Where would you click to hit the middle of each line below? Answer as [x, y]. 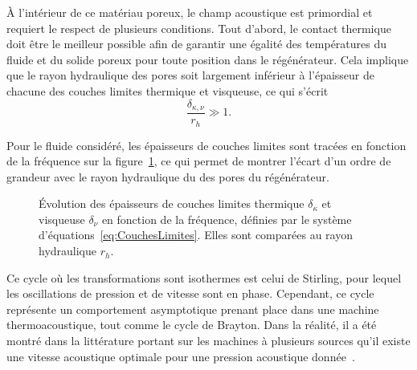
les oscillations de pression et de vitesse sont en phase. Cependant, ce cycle [190, 293]
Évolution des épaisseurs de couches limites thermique [172, 203]
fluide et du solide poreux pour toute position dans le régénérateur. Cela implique [208, 59]
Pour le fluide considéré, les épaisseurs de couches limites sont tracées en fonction [206, 145]
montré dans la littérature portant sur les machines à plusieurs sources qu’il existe [208, 341]
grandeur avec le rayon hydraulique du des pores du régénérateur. [168, 176]
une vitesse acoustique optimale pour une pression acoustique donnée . [181, 356]
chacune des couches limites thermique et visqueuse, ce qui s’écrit [168, 90]
